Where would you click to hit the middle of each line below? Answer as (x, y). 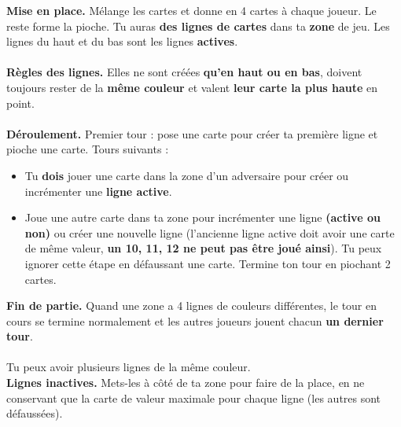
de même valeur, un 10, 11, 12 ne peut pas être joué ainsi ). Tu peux (203, 248)
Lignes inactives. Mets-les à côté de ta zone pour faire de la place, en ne (186, 383)
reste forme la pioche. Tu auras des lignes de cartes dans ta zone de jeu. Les (198, 26)
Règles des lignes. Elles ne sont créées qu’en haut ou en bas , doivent (184, 72)
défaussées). (35, 413)
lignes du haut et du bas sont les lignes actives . (122, 41)
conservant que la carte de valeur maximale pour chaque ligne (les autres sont (194, 398)
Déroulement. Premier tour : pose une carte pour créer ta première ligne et (192, 133)
